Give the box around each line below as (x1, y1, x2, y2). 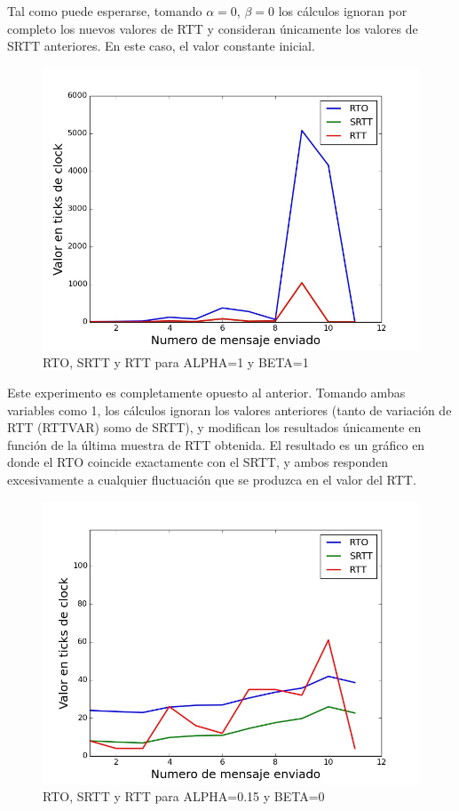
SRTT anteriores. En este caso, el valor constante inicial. (7, 36, 315, 55)
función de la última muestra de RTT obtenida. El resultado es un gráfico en (7, 435, 425, 454)
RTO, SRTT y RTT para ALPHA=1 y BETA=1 (43, 353, 309, 372)
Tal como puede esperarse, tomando (7, 2, 202, 20)
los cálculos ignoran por (278, 2, 408, 20)
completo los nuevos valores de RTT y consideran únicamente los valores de (7, 19, 418, 37)
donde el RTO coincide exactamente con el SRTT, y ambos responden (7, 453, 389, 471)
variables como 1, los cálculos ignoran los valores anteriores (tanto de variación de (7, 400, 452, 419)
